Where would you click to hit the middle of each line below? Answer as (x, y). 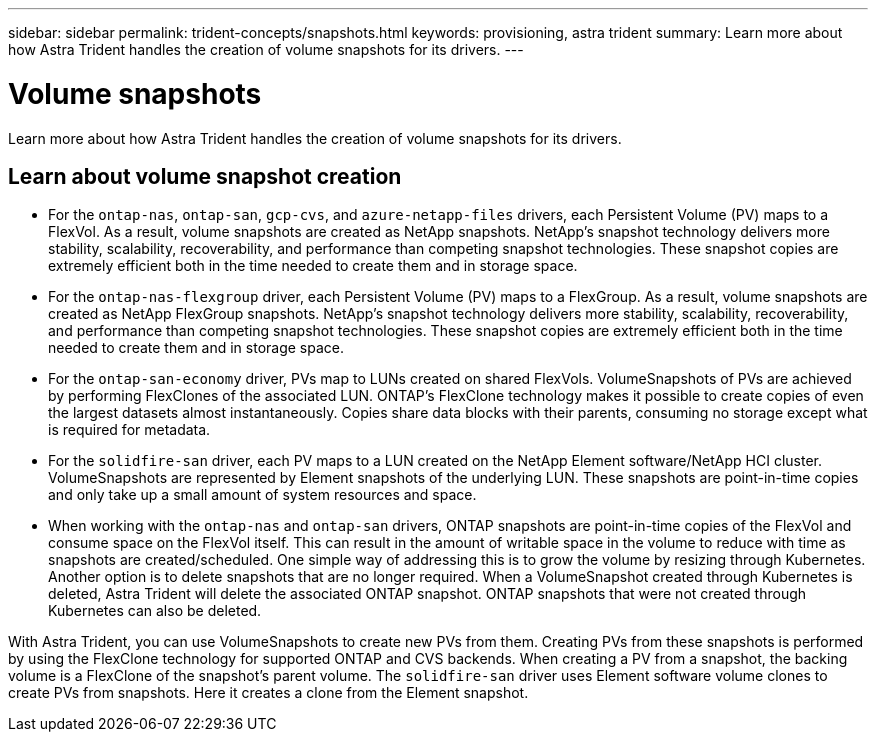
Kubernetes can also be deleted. (155, 611)
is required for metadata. (129, 430)
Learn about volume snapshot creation (205, 176)
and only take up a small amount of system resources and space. (262, 495)
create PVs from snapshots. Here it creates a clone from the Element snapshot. (268, 693)
